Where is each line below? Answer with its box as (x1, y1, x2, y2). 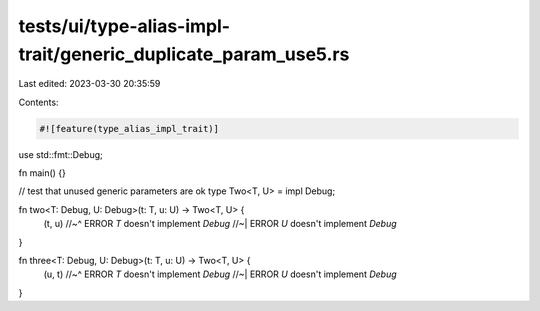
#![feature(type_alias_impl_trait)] (39, 123, 220, 134)
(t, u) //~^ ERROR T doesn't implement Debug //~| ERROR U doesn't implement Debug (43, 218, 397, 230)
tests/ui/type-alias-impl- (18, 15, 230, 37)
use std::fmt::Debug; (18, 148, 104, 160)
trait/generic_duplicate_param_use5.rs (18, 43, 350, 65)
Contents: (18, 96, 59, 108)
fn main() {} (18, 167, 67, 179)
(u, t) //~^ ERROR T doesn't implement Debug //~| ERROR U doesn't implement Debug (43, 268, 397, 280)
